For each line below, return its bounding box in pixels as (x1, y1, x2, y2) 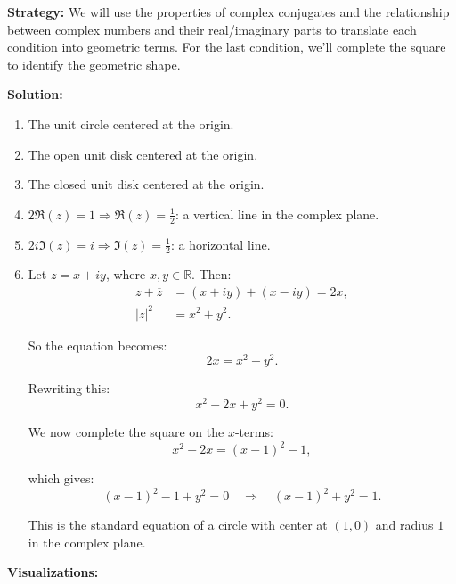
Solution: (7, 85, 63, 103)
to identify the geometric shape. (7, 54, 181, 73)
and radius (375, 515, 434, 534)
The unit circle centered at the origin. (28, 114, 234, 133)
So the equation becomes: (28, 335, 167, 354)
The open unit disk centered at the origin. (28, 144, 258, 163)
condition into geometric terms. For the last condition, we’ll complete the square (7, 37, 446, 56)
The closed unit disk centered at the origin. (28, 175, 265, 193)
